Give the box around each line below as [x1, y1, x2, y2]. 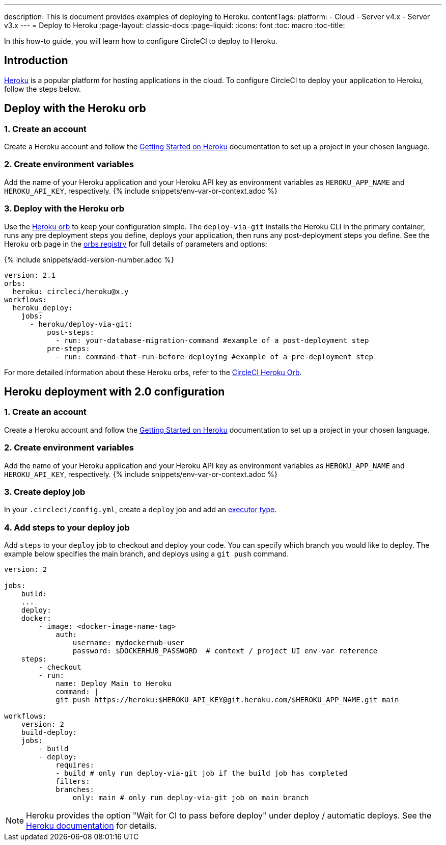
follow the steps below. [4, 84, 81, 93]
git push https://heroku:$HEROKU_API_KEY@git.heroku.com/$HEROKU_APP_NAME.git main [55, 696, 399, 704]
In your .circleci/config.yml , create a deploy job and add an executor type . [4, 505, 277, 514]
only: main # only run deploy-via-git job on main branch [72, 794, 309, 802]
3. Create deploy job [4, 486, 86, 497]
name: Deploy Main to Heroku [55, 679, 172, 688]
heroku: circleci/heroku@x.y [12, 287, 129, 296]
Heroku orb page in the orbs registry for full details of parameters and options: [4, 239, 267, 248]
